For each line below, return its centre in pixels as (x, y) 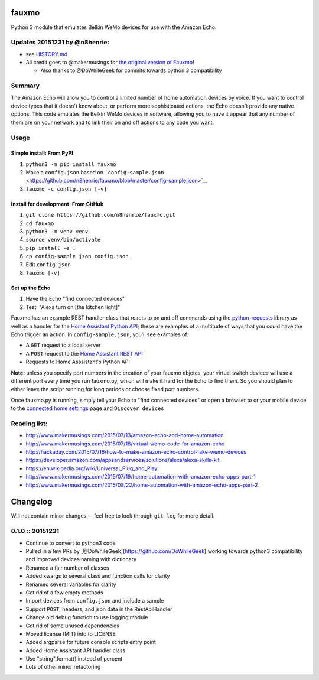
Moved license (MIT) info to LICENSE (71, 634)
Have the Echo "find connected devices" (75, 299)
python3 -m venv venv (57, 232)
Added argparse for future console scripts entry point (91, 642)
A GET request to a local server (63, 345)
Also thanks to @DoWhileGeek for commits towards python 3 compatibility (131, 70)
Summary (25, 86)
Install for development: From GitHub (57, 204)
